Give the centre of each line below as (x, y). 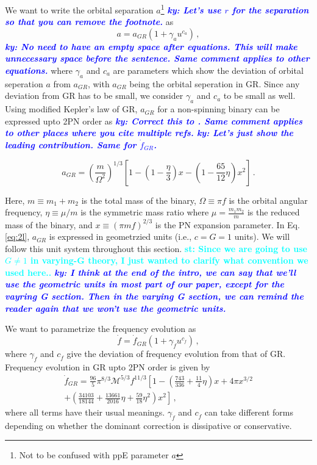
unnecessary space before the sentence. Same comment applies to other (157, 58)
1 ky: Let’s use (191, 9)
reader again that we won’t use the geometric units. (116, 308)
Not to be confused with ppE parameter (94, 455)
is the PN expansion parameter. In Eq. (227, 224)
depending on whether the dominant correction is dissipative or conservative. (148, 425)
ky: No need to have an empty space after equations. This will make (151, 46)
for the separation (270, 9)
